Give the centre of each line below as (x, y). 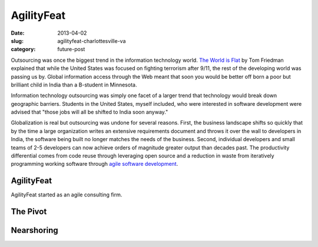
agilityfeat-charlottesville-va (92, 41)
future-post (71, 49)
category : (23, 49)
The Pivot (29, 212)
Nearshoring (34, 230)
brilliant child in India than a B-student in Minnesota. (74, 85)
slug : (17, 41)
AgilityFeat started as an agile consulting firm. (67, 195)
